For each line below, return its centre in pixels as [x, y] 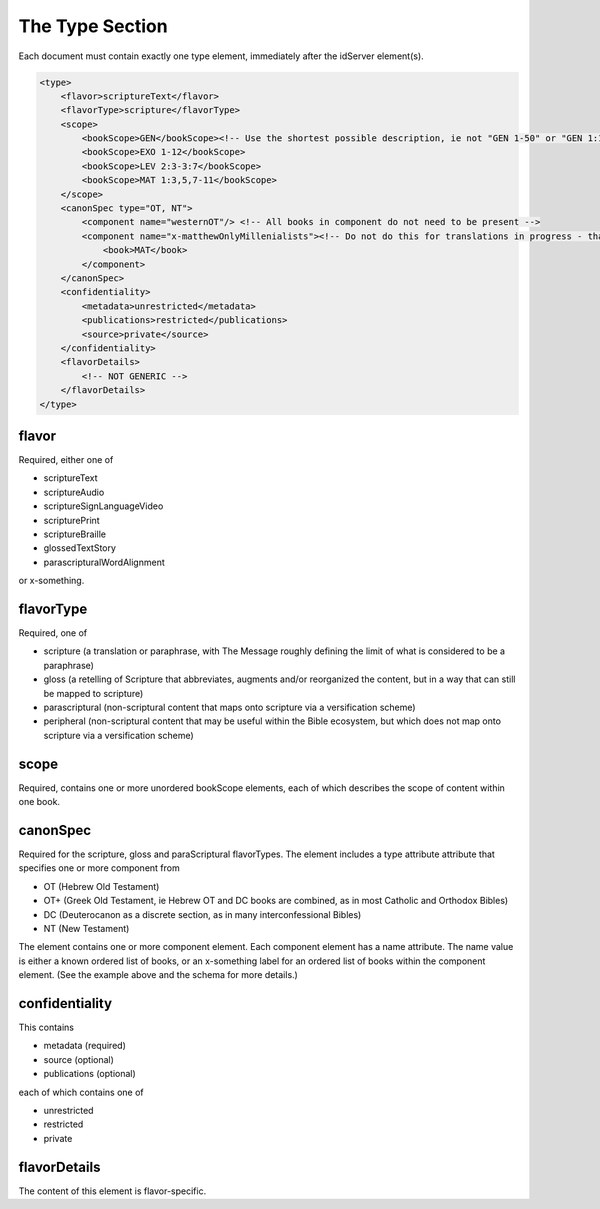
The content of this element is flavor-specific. [112, 1191]
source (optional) [79, 1059]
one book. [39, 802]
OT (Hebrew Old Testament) [101, 886]
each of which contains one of [81, 1092]
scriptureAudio [74, 492]
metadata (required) [85, 1046]
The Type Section [93, 26]
